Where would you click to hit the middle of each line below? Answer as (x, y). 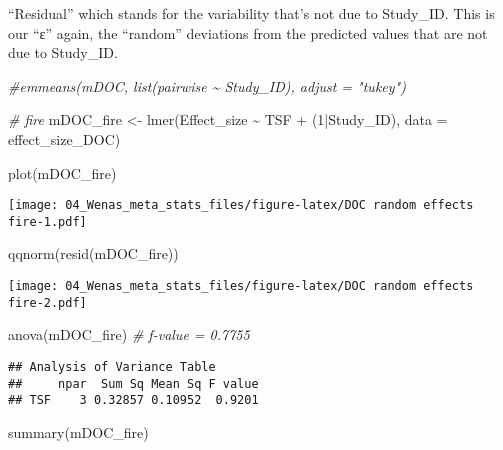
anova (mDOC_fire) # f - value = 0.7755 (129, 334)
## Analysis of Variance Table (112, 366)
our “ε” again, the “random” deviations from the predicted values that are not (248, 32)
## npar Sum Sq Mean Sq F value (133, 383)
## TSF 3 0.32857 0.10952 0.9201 (133, 400)
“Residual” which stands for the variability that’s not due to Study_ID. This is (251, 13)
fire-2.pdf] (47, 302)
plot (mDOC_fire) (62, 172)
